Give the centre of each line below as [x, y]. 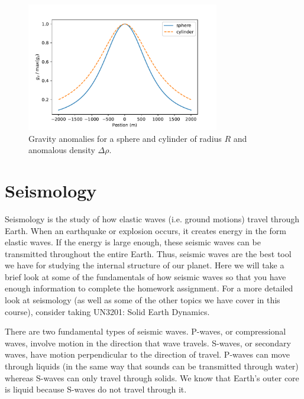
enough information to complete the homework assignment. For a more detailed [149, 288]
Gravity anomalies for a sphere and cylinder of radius [125, 138]
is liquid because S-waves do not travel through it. [96, 389]
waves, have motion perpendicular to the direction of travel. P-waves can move [147, 354]
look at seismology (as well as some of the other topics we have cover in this [143, 300]
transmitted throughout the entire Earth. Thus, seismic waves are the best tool [148, 253]
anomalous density [62, 150]
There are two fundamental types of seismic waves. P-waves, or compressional [145, 331]
